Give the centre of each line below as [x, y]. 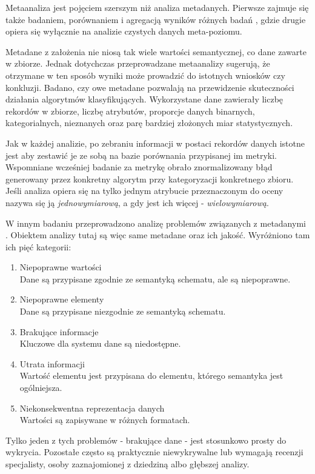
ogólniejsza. [41, 388]
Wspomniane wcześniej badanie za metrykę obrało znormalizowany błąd [139, 167]
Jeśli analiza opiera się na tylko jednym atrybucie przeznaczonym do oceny [144, 191]
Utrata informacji [52, 363]
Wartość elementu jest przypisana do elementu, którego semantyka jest [151, 376]
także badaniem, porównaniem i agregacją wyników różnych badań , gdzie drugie [156, 19]
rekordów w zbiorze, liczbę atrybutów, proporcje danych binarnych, [130, 111]
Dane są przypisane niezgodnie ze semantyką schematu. [123, 311]
